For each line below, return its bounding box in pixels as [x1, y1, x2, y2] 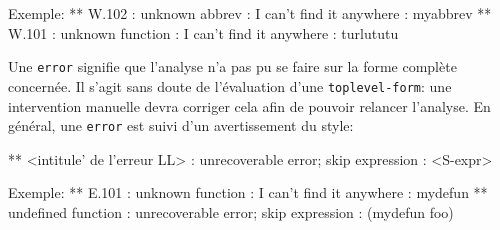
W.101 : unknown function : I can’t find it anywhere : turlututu [8, 22, 399, 43]
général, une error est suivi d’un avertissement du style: [8, 115, 354, 136]
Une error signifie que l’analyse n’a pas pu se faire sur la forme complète [8, 56, 457, 77]
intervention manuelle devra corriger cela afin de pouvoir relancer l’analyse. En [8, 95, 491, 116]
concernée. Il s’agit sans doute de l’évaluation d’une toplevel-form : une [8, 75, 452, 96]
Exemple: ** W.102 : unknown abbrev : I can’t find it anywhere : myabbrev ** [8, 3, 492, 23]
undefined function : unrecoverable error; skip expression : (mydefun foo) [8, 201, 454, 222]
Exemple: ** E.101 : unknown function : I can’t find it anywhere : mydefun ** [8, 182, 488, 203]
